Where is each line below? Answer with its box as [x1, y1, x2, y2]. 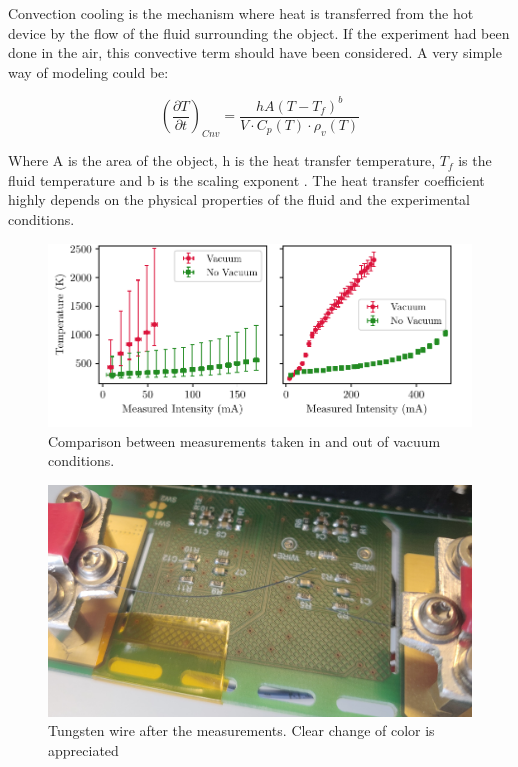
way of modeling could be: [8, 61, 169, 82]
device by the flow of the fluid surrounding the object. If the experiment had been [8, 22, 510, 43]
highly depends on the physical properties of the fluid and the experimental [8, 189, 471, 210]
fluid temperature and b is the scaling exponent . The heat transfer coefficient [8, 169, 485, 190]
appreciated [48, 740, 119, 761]
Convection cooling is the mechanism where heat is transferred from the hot [8, 3, 474, 23]
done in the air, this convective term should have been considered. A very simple [8, 42, 502, 63]
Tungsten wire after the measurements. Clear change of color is [48, 720, 435, 741]
